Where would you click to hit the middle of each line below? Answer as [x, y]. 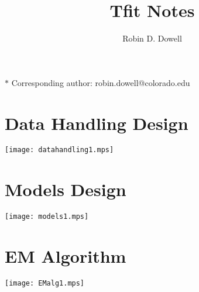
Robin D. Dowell [152, 38]
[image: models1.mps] [47, 217]
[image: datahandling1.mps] [59, 150]
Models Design [66, 189]
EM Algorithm [66, 256]
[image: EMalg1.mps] [45, 283]
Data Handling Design [97, 123]
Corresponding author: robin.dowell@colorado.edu [101, 82]
